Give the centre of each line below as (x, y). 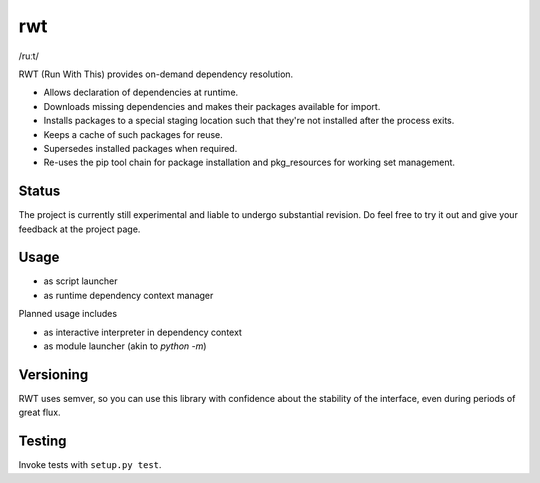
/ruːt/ (28, 56)
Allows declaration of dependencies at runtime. (141, 92)
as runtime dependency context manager (128, 295)
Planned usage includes (68, 314)
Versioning (53, 374)
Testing (42, 441)
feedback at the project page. (79, 229)
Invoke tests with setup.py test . (90, 465)
